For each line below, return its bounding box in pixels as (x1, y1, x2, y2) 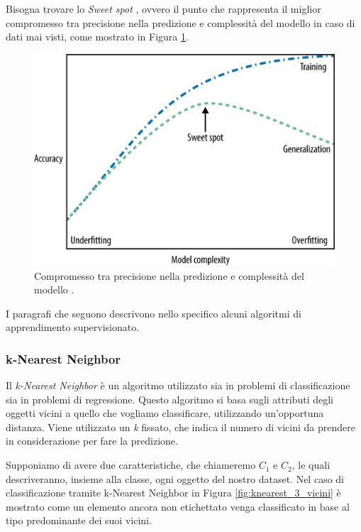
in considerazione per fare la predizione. (6, 433, 178, 448)
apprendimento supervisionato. (6, 320, 140, 335)
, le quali (291, 457, 331, 472)
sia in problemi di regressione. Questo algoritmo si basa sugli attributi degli (6, 391, 333, 406)
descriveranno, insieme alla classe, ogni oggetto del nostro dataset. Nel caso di (6, 471, 344, 486)
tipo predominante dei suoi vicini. (6, 513, 152, 528)
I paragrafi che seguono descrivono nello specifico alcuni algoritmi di (6, 305, 301, 320)
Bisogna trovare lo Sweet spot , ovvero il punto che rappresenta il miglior (6, 1, 321, 16)
